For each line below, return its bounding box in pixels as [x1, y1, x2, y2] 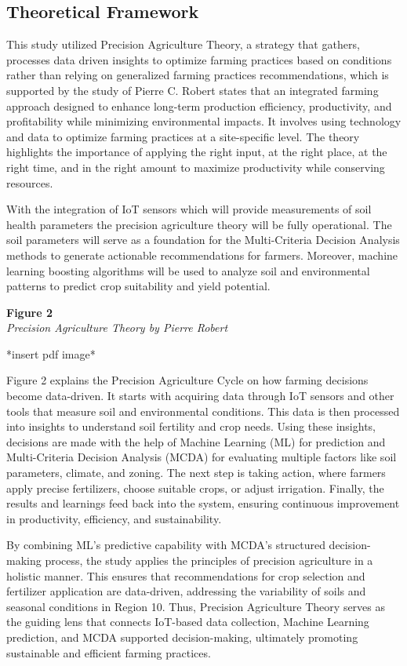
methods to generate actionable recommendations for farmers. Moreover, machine [6, 246, 398, 263]
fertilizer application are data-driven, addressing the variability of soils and [6, 583, 366, 599]
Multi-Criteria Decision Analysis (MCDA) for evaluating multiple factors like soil [6, 449, 397, 465]
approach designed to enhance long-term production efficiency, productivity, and [6, 97, 392, 114]
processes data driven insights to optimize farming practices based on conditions [6, 51, 392, 67]
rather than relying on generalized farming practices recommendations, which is [6, 67, 389, 83]
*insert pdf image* [6, 345, 96, 362]
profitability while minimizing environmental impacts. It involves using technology [6, 113, 402, 129]
